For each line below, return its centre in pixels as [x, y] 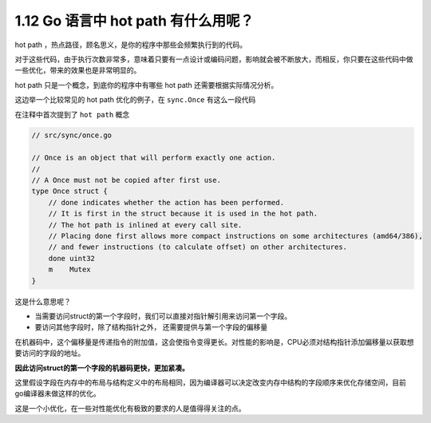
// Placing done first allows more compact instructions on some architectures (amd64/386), [235, 236]
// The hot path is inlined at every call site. [145, 225]
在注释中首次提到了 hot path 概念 [72, 114]
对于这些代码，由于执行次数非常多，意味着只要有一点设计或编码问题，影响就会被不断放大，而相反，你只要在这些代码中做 [214, 59]
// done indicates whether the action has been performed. [166, 202]
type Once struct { [69, 191]
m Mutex [69, 270]
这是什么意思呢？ [43, 301]
